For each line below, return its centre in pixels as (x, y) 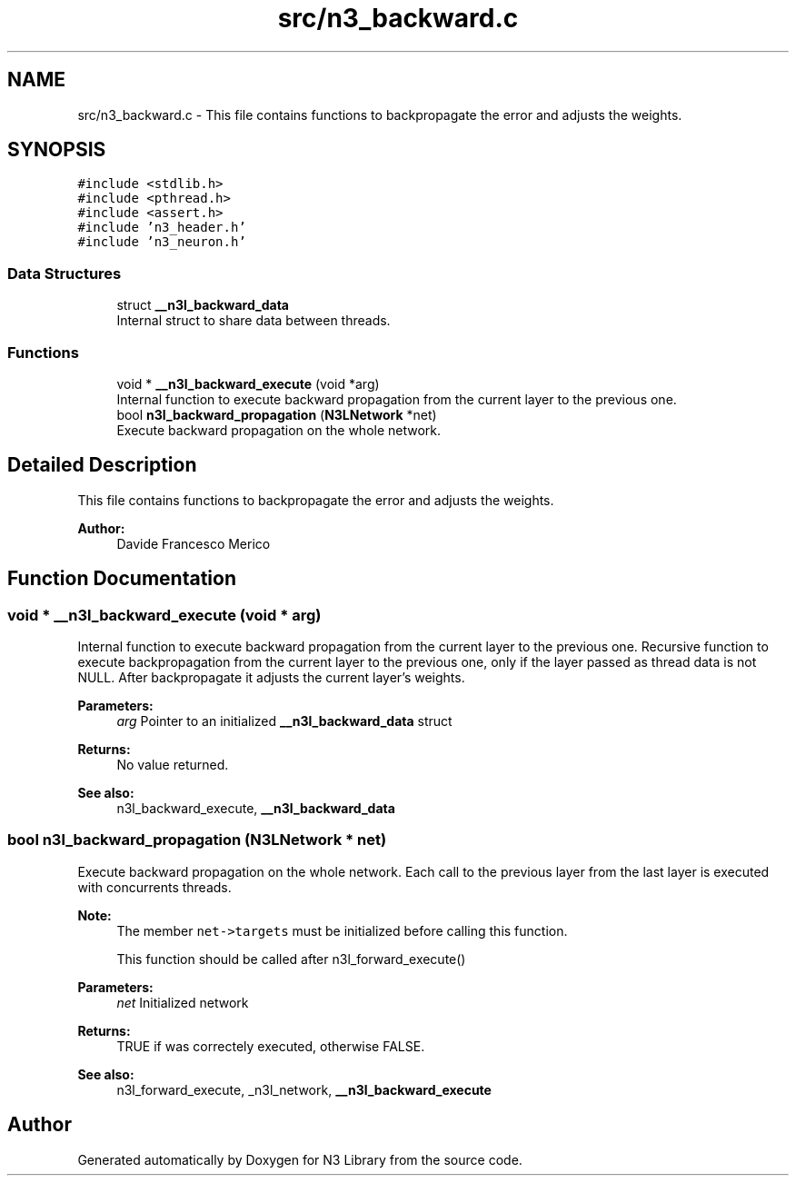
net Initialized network (183, 1002)
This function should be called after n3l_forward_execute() (291, 959)
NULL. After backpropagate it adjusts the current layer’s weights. (271, 677)
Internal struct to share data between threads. (254, 321)
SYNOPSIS (57, 150)
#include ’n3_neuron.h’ (162, 242)
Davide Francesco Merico (194, 543)
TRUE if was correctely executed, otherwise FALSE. (271, 1046)
